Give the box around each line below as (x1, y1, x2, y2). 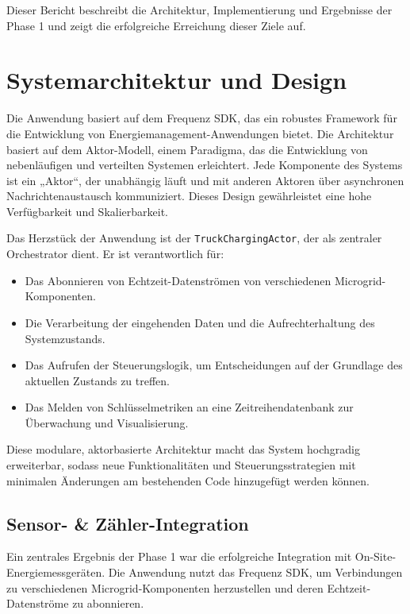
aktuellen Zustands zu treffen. (25, 372, 170, 388)
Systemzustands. (25, 330, 105, 346)
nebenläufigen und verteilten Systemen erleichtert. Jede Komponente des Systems (6, 156, 403, 173)
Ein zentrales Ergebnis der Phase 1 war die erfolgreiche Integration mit (6, 548, 352, 565)
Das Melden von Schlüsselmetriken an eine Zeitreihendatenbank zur (25, 399, 354, 415)
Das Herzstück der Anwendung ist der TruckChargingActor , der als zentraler (6, 230, 382, 246)
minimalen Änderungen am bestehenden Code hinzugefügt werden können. (6, 472, 370, 488)
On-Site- (354, 548, 397, 565)
